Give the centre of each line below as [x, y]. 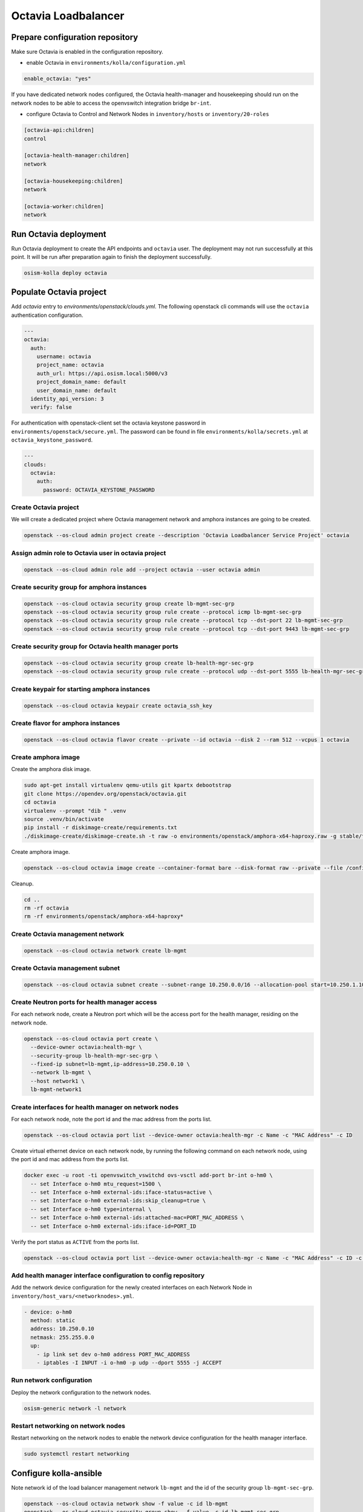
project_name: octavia [70, 365]
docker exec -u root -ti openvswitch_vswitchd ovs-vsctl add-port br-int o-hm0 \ [149, 1175]
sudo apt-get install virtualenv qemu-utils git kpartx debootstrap [128, 785]
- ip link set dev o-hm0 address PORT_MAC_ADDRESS [113, 1354]
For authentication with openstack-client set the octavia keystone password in [109, 423]
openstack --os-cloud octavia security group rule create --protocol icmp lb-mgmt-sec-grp [163, 612]
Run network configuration [52, 1380]
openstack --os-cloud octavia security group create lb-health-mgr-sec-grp [139, 663]
